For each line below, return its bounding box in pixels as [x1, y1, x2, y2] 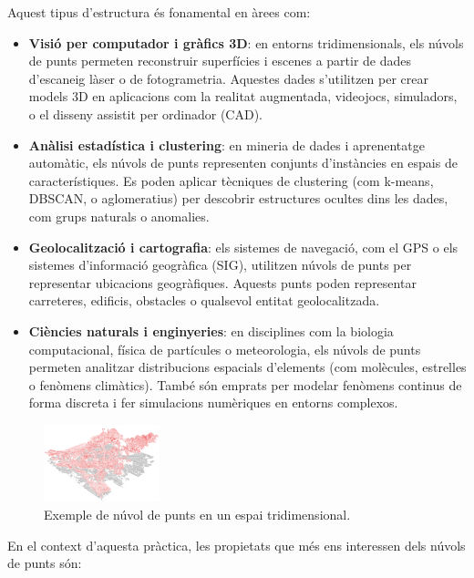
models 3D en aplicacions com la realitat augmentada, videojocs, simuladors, [28, 87, 458, 106]
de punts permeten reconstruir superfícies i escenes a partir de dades [28, 51, 412, 70]
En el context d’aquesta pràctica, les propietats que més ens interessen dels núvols [7, 535, 466, 554]
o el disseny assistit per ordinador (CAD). [28, 104, 263, 123]
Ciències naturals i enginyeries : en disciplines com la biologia [28, 321, 394, 340]
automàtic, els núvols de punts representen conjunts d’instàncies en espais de [28, 153, 458, 172]
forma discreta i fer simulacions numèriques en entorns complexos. [28, 393, 398, 412]
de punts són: [7, 553, 82, 573]
